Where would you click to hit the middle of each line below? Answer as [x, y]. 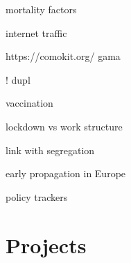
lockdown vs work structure [64, 126]
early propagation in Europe [66, 173]
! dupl [18, 79]
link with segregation [50, 150]
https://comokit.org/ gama [63, 56]
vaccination [29, 103]
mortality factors [41, 9]
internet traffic [36, 32]
